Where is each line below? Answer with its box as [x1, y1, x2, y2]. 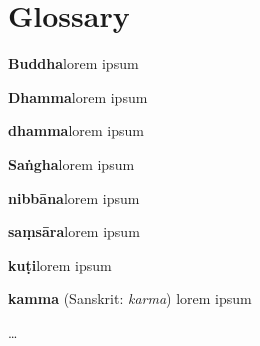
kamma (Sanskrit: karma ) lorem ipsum [8, 288, 252, 309]
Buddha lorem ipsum [8, 53, 139, 74]
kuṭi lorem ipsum [8, 254, 112, 275]
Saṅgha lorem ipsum [8, 153, 135, 174]
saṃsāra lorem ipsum [8, 221, 140, 242]
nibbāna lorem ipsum [8, 187, 140, 208]
